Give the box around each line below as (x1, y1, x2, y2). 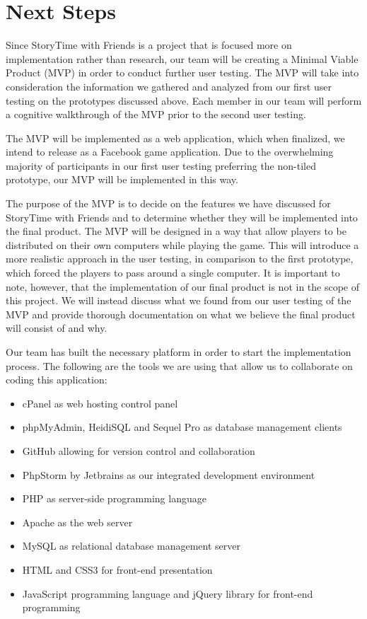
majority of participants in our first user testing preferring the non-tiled (6, 158, 316, 173)
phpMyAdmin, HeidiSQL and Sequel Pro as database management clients (22, 420, 342, 434)
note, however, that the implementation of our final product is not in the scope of (6, 279, 360, 294)
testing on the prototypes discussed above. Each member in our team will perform (6, 93, 362, 108)
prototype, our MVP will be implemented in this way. (6, 172, 238, 187)
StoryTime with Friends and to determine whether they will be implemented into (6, 209, 358, 224)
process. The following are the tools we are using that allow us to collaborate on (6, 358, 353, 373)
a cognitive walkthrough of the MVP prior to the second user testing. (6, 107, 306, 122)
